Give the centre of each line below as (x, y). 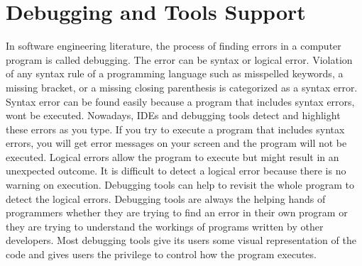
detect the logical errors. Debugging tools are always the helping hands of (166, 198)
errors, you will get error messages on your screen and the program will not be (176, 143)
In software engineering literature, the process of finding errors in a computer (174, 46)
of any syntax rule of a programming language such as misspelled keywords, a (175, 73)
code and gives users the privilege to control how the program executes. (161, 254)
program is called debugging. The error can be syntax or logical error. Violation (179, 59)
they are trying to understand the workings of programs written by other (165, 226)
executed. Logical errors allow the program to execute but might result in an (172, 156)
